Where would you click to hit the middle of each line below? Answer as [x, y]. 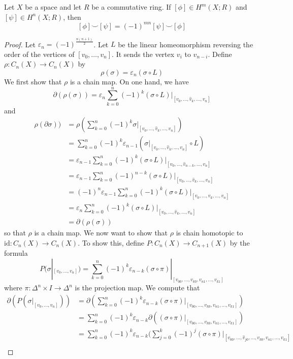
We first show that [33, 81]
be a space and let [53, 7]
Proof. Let [20, 44]
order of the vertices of [39, 54]
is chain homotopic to [209, 232]
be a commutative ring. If [131, 7]
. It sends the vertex [143, 54]
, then [72, 17]
